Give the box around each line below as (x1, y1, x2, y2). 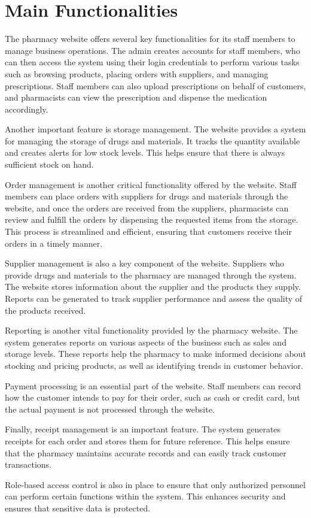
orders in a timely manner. (5, 237, 103, 249)
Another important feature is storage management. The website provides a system (5, 123, 306, 135)
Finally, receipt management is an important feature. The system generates (5, 423, 281, 435)
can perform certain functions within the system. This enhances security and (5, 490, 286, 502)
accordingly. (5, 102, 48, 115)
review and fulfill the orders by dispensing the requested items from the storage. (5, 213, 298, 226)
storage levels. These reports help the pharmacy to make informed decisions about (5, 347, 306, 360)
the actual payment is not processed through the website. (5, 402, 215, 415)
